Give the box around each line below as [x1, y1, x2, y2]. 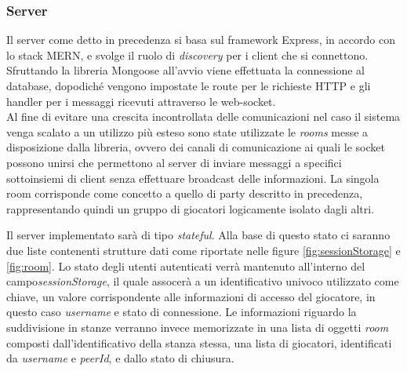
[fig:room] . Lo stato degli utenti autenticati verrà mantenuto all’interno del [6, 257, 365, 274]
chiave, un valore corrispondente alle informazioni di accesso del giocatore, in [6, 288, 376, 304]
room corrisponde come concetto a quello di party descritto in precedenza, [6, 185, 363, 202]
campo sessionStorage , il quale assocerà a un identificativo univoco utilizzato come [6, 273, 399, 289]
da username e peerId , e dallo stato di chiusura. [6, 350, 234, 366]
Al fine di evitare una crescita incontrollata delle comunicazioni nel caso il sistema [6, 108, 401, 125]
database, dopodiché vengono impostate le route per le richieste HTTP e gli [6, 78, 371, 93]
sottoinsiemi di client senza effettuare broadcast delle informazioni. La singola [6, 169, 380, 186]
